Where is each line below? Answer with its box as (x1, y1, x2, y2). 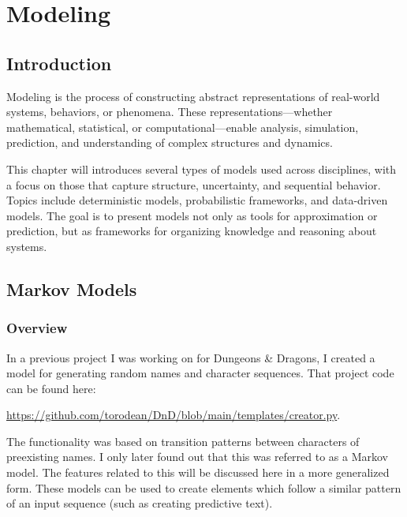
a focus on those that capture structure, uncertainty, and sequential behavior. (6, 176, 381, 193)
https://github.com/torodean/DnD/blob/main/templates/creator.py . (6, 406, 341, 423)
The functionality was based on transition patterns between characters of (6, 433, 360, 449)
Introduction (6, 51, 112, 75)
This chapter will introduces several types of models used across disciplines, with (6, 160, 397, 177)
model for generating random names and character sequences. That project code (6, 365, 394, 381)
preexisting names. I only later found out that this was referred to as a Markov (6, 448, 389, 465)
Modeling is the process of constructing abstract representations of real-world (6, 88, 380, 104)
